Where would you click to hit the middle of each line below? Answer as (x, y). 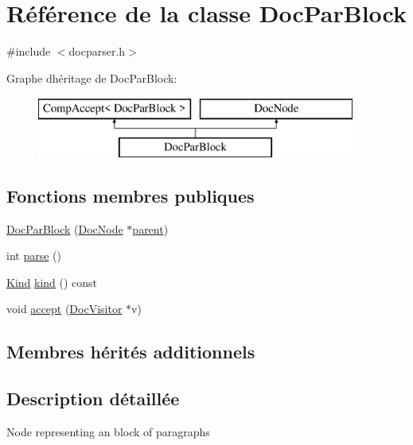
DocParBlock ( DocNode (65, 228)
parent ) (150, 228)
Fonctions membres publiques (131, 195)
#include (29, 51)
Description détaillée (93, 399)
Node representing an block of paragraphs (108, 432)
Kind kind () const (52, 282)
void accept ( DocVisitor (64, 309)
